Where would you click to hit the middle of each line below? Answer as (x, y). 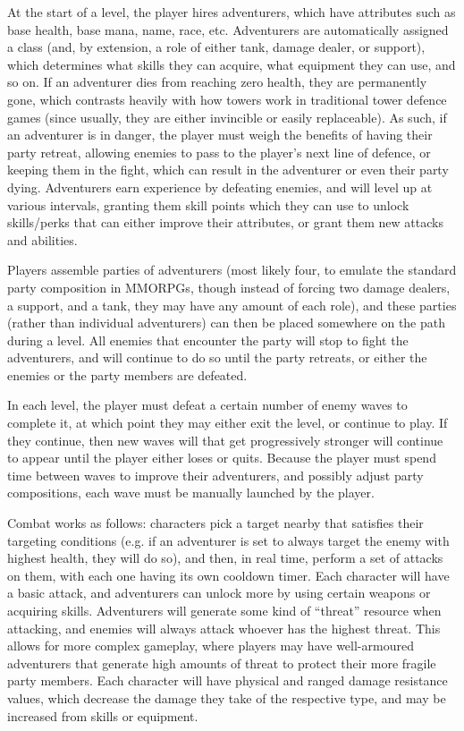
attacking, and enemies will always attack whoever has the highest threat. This (224, 628)
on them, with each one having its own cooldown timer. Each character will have (228, 575)
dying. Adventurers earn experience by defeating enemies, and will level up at (220, 187)
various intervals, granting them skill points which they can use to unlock (208, 204)
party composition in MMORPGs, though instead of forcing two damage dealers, (229, 287)
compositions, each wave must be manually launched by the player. (191, 493)
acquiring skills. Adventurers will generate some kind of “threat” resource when (224, 610)
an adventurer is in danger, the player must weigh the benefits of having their (220, 135)
